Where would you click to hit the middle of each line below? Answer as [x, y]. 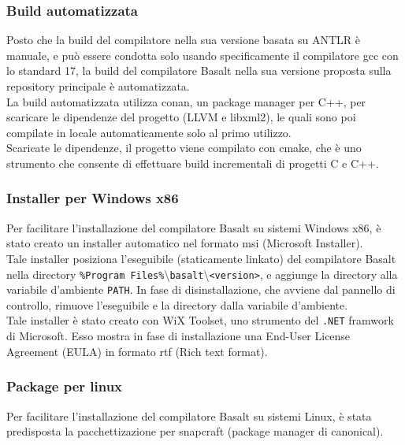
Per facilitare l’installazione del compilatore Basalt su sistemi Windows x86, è [194, 227]
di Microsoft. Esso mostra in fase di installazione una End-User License [178, 336]
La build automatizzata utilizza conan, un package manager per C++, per [186, 101]
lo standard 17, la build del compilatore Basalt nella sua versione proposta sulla [199, 70]
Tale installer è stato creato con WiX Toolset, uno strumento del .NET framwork [200, 320]
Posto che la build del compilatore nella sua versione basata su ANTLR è [184, 40]
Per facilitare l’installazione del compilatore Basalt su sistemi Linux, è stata [189, 415]
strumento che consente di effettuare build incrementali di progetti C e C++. [193, 163]
